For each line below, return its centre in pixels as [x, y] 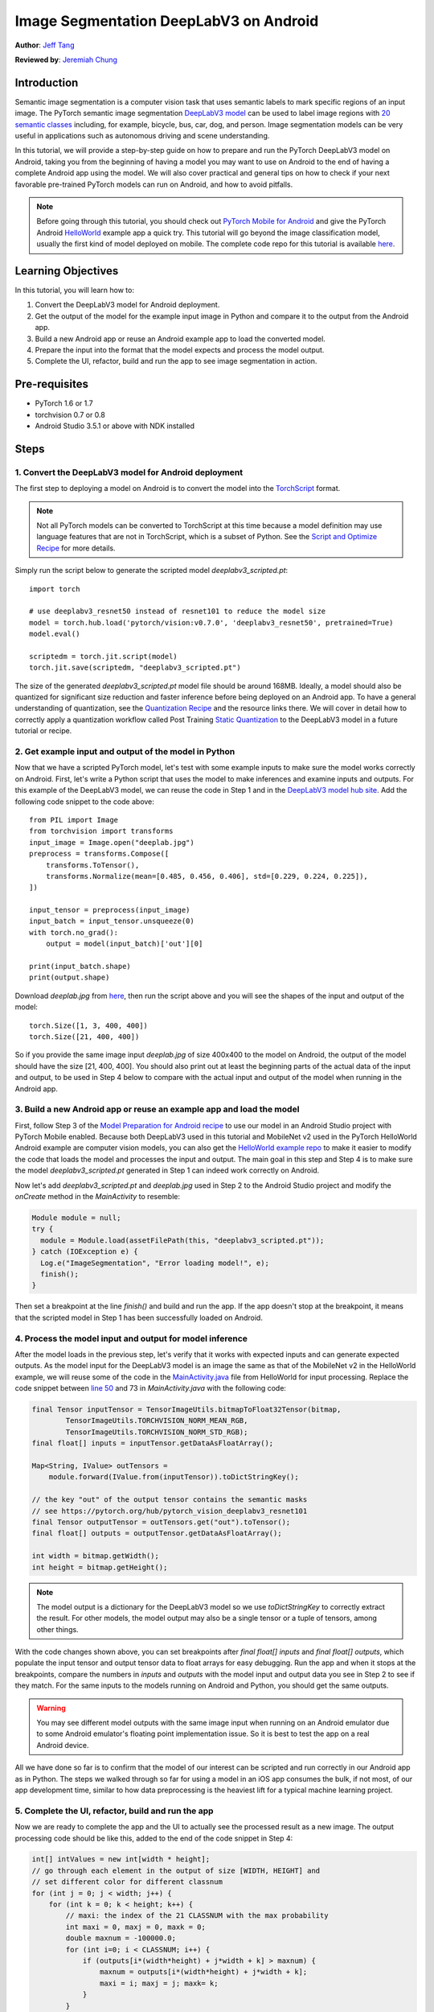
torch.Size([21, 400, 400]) [84, 1037]
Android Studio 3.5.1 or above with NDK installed [115, 426]
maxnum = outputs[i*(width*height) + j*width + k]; [203, 1972]
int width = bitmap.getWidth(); [96, 1556]
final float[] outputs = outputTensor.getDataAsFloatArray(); [157, 1534]
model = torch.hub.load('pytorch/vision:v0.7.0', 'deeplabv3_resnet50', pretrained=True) [211, 623]
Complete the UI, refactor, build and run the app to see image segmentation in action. [176, 361]
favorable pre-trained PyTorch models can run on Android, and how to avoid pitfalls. [154, 184]
